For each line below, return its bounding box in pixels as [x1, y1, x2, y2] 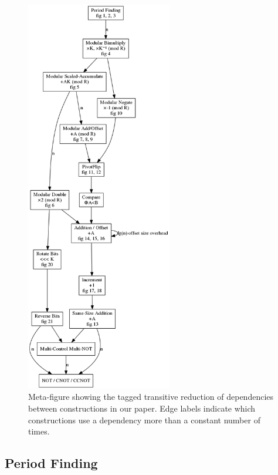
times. [28, 425, 50, 437]
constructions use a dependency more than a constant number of [28, 413, 260, 426]
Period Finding [5, 454, 98, 472]
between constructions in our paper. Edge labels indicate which [28, 402, 256, 415]
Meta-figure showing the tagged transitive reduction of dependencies [28, 390, 274, 403]
